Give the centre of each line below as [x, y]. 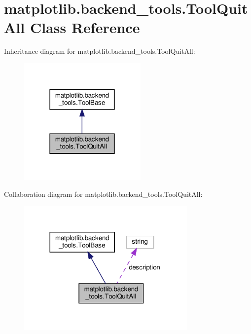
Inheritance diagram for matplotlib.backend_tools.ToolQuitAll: [100, 51]
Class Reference [85, 27]
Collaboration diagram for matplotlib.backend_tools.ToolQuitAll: [103, 194]
